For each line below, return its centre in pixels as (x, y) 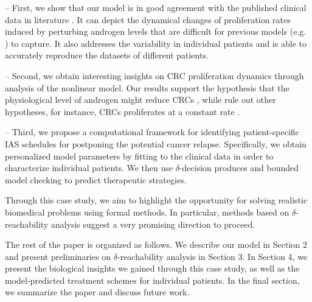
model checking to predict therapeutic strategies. (96, 179)
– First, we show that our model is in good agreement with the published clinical (156, 7)
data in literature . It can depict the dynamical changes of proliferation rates (148, 19)
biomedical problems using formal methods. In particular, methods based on (147, 212)
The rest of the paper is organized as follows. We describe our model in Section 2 (156, 244)
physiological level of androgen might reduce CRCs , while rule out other (140, 100)
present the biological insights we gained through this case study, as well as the (152, 268)
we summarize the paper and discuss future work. (97, 292)
